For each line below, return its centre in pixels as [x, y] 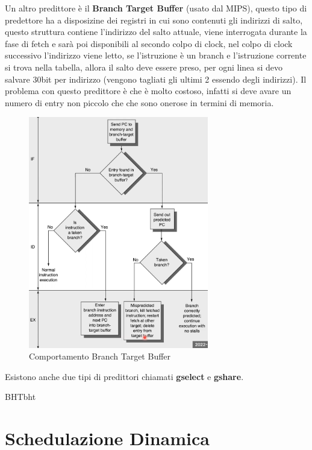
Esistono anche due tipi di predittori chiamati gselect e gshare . [124, 376]
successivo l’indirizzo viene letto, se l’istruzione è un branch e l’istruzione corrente [156, 55]
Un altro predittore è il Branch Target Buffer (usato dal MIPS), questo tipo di [156, 8]
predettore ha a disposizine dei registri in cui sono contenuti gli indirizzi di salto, [154, 20]
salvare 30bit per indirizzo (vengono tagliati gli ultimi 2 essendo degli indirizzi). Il [156, 79]
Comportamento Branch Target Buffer [100, 356]
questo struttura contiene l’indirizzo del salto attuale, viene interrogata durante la [156, 32]
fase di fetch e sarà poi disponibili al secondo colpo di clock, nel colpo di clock [149, 43]
